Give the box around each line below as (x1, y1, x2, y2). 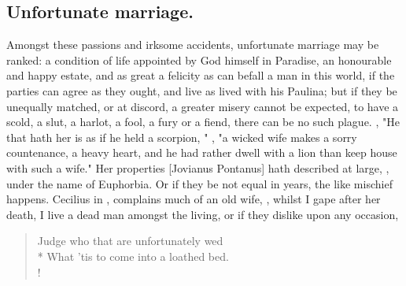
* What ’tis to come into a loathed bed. (37, 247, 229, 264)
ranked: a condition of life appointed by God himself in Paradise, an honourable (6, 51, 392, 68)
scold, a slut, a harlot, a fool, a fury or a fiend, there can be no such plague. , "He (6, 113, 400, 130)
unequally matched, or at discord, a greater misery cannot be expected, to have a (6, 98, 399, 114)
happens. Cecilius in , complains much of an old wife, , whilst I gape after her (6, 191, 381, 207)
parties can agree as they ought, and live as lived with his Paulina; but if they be (6, 82, 397, 98)
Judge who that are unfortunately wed (37, 232, 223, 249)
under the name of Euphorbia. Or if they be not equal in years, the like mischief (6, 175, 393, 191)
